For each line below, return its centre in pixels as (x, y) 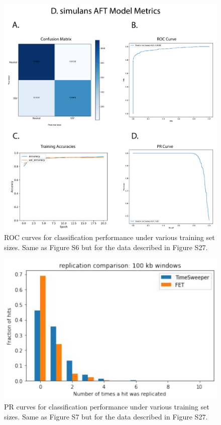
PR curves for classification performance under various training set (107, 407)
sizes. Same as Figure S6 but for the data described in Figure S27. (106, 247)
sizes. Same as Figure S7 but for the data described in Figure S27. (106, 416)
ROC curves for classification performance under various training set (109, 237)
